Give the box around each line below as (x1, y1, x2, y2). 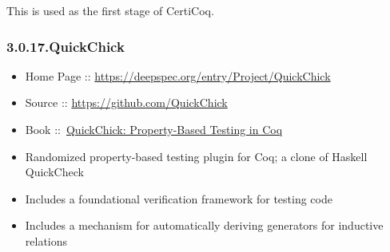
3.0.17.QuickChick (6, 36, 125, 56)
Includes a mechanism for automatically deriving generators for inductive (25, 217, 384, 234)
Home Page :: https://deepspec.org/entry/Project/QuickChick (25, 67, 331, 84)
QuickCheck (25, 163, 84, 180)
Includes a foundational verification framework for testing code (25, 190, 332, 207)
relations (25, 232, 68, 249)
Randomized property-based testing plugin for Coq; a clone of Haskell (25, 148, 368, 164)
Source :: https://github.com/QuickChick (25, 94, 228, 111)
